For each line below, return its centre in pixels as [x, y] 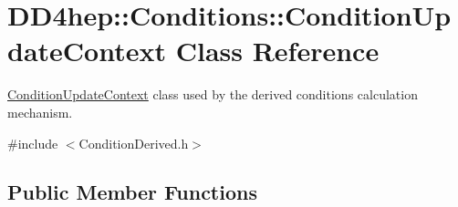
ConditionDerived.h [134, 143]
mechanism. [40, 112]
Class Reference [277, 51]
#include [33, 143]
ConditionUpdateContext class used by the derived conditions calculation [213, 94]
